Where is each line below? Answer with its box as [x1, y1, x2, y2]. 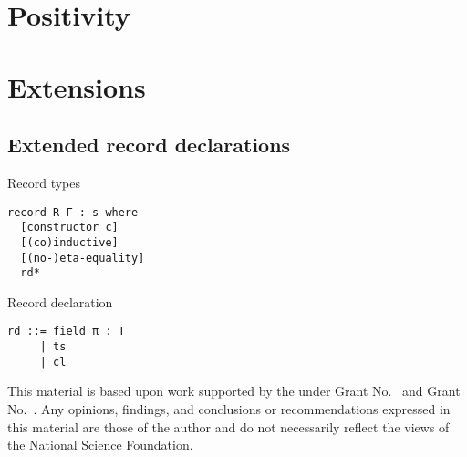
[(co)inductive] [20, 235, 119, 249]
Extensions [7, 68, 146, 105]
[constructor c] [20, 221, 119, 234]
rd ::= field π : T [7, 325, 125, 338]
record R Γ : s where [7, 205, 139, 219]
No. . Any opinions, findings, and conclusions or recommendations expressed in [7, 399, 451, 418]
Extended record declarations [7, 130, 291, 159]
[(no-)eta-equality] [20, 251, 145, 265]
